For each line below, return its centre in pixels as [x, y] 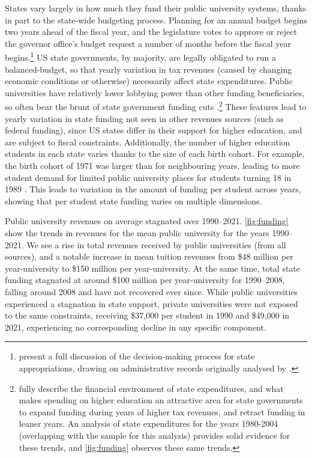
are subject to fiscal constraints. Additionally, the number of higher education [148, 142]
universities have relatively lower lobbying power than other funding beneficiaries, [155, 92]
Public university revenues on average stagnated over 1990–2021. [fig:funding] [147, 221]
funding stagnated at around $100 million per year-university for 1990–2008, [145, 280]
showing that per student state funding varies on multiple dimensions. [133, 200]
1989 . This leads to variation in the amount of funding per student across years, [153, 189]
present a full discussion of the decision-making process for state [137, 356]
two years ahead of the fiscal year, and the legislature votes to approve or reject [151, 32]
